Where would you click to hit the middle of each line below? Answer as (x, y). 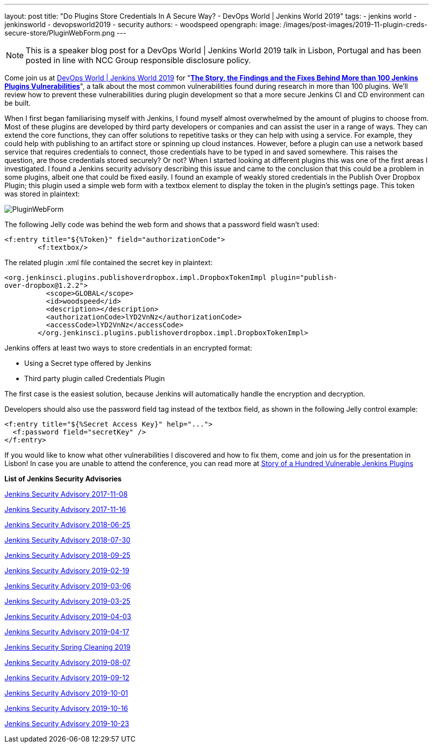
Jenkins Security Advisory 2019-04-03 (68, 616)
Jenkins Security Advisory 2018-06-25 (68, 525)
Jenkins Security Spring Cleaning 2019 (68, 647)
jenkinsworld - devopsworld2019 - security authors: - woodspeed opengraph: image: (143, 24)
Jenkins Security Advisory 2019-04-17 (67, 632)
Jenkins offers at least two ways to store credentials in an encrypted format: (128, 348)
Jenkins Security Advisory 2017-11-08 (66, 494)
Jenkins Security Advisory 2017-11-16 (65, 509)
